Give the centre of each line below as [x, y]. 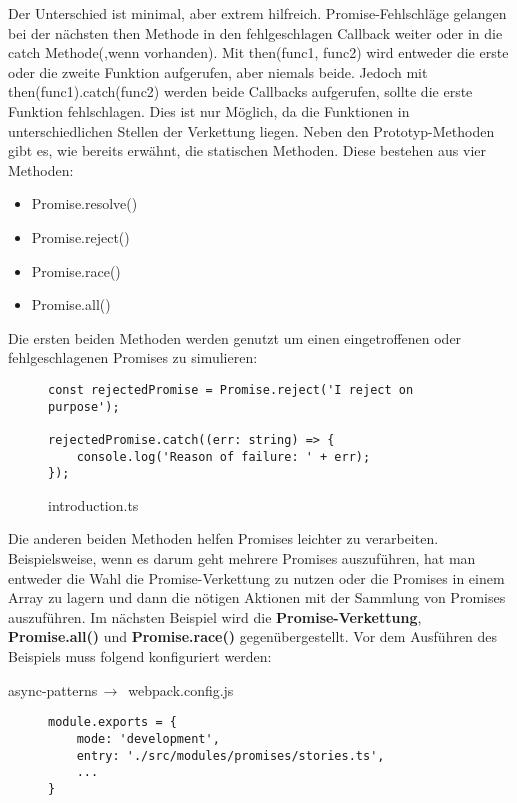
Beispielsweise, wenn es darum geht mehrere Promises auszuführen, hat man [242, 558]
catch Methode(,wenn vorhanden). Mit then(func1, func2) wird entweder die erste [258, 52]
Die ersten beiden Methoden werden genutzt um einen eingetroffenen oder [235, 337]
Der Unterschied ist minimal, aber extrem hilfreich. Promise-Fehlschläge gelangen [257, 13]
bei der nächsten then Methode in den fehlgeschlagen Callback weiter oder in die [255, 32]
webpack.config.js [181, 689]
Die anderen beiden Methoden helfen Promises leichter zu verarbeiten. [223, 538]
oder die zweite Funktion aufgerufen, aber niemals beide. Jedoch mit [218, 71]
